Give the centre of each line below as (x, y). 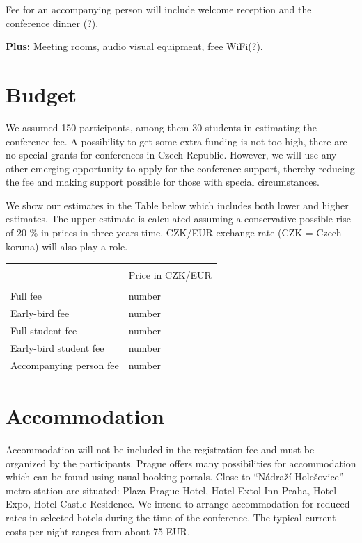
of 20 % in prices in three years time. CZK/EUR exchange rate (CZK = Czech (174, 233)
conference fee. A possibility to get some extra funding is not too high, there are (176, 141)
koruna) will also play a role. (67, 246)
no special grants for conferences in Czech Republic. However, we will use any (171, 155)
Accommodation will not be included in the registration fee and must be (160, 449)
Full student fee (44, 331)
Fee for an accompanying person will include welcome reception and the (159, 9)
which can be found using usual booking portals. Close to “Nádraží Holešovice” (175, 477)
